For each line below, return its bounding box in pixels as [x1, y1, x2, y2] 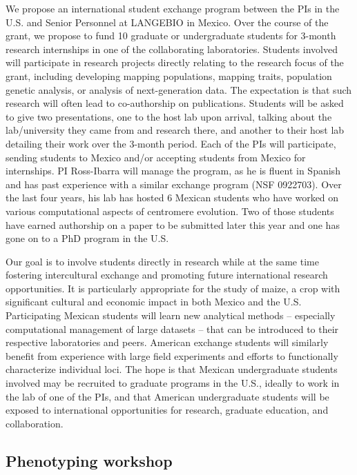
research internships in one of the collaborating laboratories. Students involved [6, 41, 338, 56]
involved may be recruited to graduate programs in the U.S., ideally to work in [6, 376, 340, 390]
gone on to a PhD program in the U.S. [6, 231, 169, 245]
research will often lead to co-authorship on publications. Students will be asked [6, 96, 344, 110]
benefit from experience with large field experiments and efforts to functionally [6, 348, 338, 363]
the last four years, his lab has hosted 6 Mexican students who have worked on [6, 190, 339, 205]
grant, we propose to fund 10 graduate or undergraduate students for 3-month [6, 28, 336, 43]
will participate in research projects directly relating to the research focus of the [6, 55, 344, 70]
